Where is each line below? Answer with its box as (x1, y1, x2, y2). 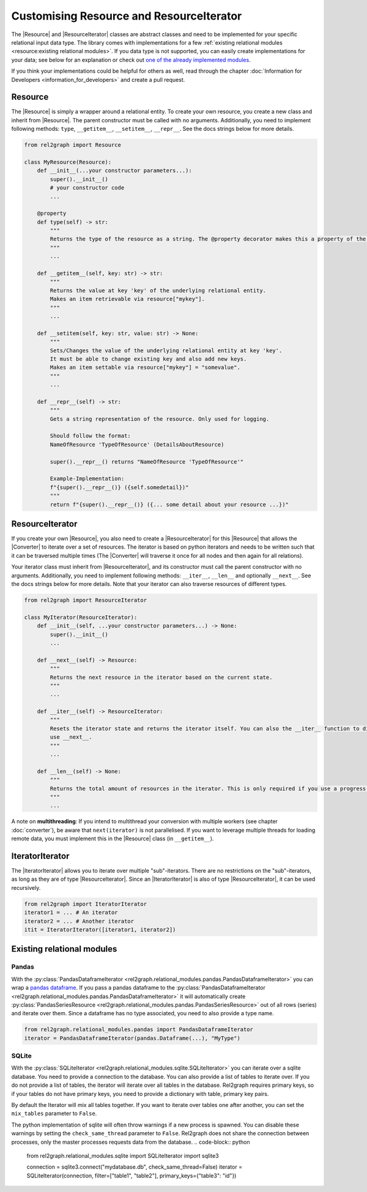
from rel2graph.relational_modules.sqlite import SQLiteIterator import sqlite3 (26, 1152, 220, 1159)
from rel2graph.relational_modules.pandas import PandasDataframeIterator (24, 1026, 254, 1033)
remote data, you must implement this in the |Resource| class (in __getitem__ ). (11, 835, 214, 842)
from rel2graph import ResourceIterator (24, 597, 147, 604)
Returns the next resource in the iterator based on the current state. (50, 673, 273, 681)
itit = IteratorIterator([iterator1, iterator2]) (24, 927, 176, 933)
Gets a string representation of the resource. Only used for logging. (50, 415, 270, 422)
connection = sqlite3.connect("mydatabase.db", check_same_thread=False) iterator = (26, 1163, 243, 1171)
